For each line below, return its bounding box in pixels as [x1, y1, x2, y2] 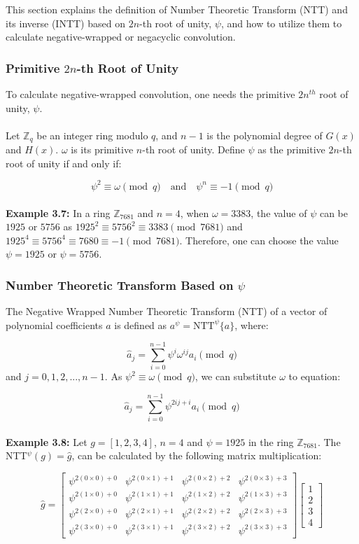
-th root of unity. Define [142, 142, 245, 157]
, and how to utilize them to [220, 15, 342, 30]
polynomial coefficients [6, 317, 103, 332]
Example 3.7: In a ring [6, 205, 111, 220]
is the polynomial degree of [206, 127, 323, 142]
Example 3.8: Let [6, 434, 87, 449]
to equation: [288, 369, 341, 384]
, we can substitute [195, 369, 276, 384]
